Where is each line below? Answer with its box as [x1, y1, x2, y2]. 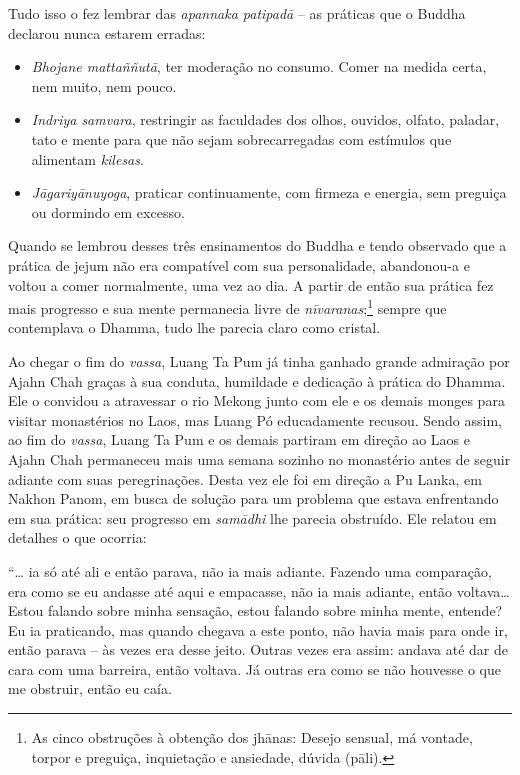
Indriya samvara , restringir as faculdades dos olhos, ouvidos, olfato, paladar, [31, 109, 500, 130]
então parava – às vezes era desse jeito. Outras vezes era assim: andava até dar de [8, 639, 509, 660]
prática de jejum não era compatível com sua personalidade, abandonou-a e [8, 254, 470, 275]
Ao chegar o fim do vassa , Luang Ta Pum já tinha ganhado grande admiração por [8, 350, 510, 371]
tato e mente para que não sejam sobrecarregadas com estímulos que [31, 128, 452, 149]
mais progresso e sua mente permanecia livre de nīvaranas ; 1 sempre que [8, 295, 447, 318]
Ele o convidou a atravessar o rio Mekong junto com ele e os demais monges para [8, 390, 505, 411]
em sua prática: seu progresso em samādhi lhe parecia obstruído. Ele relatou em [8, 507, 497, 528]
